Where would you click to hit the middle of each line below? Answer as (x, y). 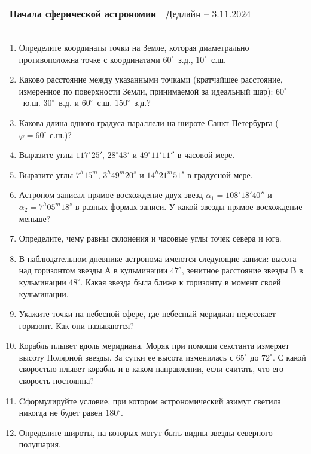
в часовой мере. (206, 155)
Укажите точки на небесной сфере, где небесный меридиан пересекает (147, 314)
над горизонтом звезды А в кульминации (93, 270)
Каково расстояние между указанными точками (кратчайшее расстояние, (151, 79)
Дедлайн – (187, 13)
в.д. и (69, 103)
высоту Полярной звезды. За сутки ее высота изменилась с (126, 357)
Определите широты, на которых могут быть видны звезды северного (146, 432)
